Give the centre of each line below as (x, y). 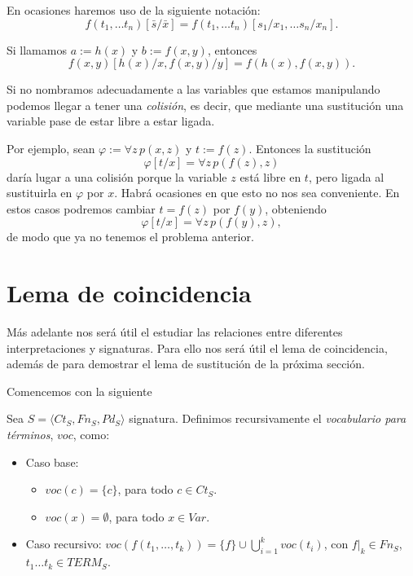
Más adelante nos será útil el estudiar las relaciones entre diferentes (175, 332)
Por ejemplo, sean (51, 148)
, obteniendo (296, 208)
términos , (30, 435)
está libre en (270, 176)
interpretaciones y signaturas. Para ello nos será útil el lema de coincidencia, (197, 347)
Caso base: (52, 462)
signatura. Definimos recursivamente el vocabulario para (268, 418)
